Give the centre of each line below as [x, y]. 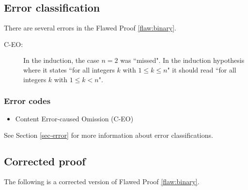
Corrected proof [45, 161]
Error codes [27, 101]
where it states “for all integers [69, 69]
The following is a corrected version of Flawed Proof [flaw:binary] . [102, 181]
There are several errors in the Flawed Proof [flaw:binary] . [90, 28]
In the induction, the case [61, 60]
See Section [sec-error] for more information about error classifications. [108, 135]
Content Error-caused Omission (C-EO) [74, 119]
